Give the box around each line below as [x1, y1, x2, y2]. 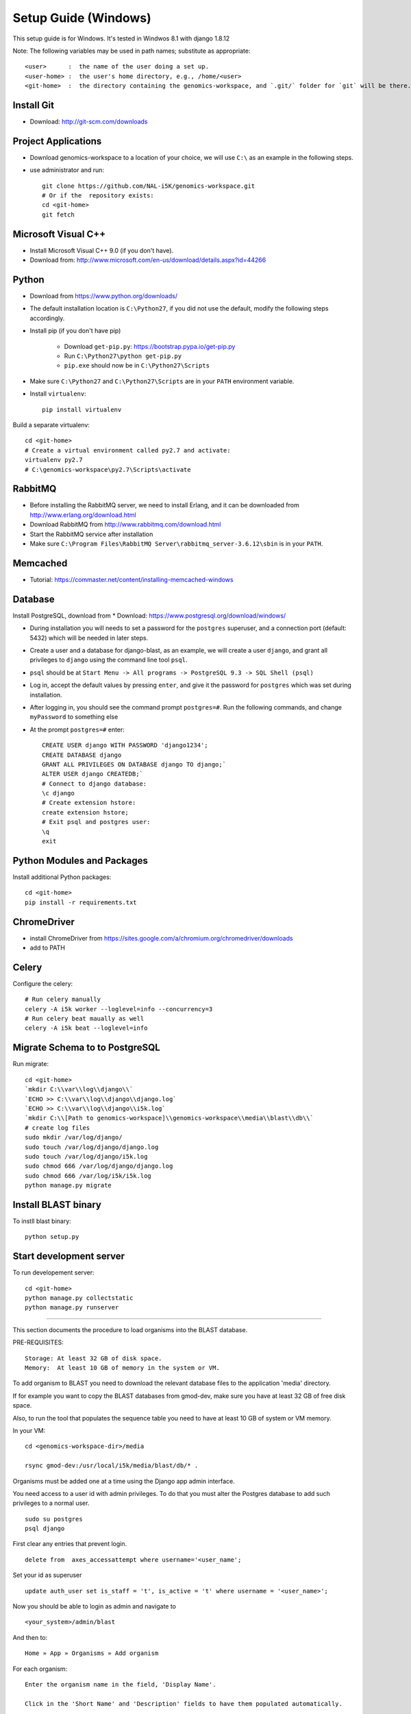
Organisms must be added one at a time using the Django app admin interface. [12, 1477, 236, 1485]
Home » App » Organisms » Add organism [25, 1650, 159, 1657]
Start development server [12, 1251, 125, 1262]
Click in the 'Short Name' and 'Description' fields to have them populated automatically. [25, 1700, 342, 1707]
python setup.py [25, 1233, 79, 1241]
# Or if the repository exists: [42, 192, 154, 200]
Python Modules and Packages [12, 854, 149, 867]
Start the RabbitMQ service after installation [29, 530, 153, 538]
